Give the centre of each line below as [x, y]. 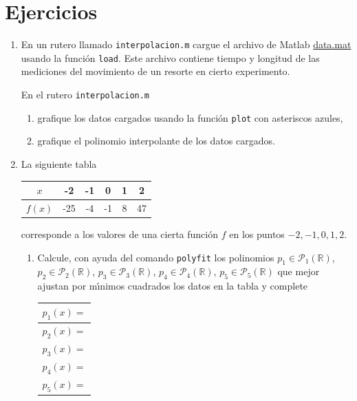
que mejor [299, 271]
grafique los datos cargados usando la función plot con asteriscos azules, [190, 117]
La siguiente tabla [59, 163]
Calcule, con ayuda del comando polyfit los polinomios [156, 257]
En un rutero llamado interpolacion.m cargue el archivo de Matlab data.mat [186, 44]
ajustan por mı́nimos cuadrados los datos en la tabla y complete [173, 286]
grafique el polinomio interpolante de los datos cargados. [156, 141]
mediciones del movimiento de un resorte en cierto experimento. [155, 71]
